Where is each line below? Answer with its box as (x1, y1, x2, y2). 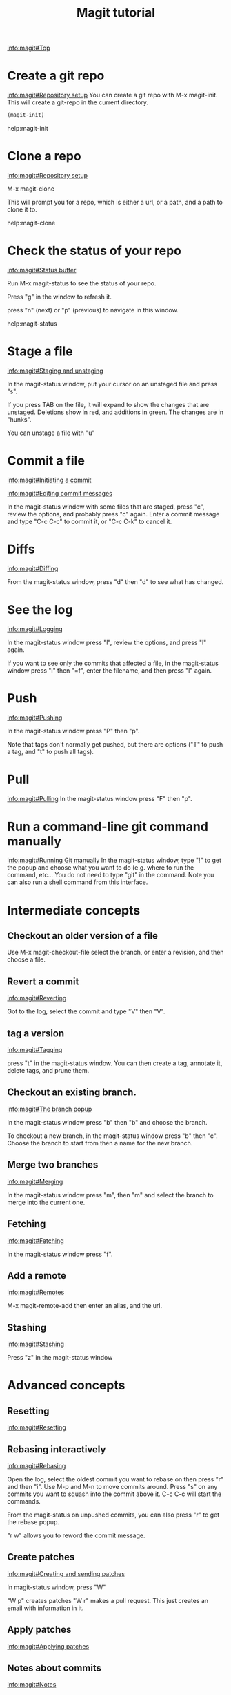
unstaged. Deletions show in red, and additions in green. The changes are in (7, 408, 224, 416)
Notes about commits (7, 1662, 102, 1674)
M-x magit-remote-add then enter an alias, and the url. (7, 1302, 163, 1310)
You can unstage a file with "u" (7, 429, 95, 437)
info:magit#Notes (7, 1680, 57, 1689)
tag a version (7, 1027, 65, 1039)
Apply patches (7, 1624, 72, 1636)
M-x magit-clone (7, 185, 55, 193)
